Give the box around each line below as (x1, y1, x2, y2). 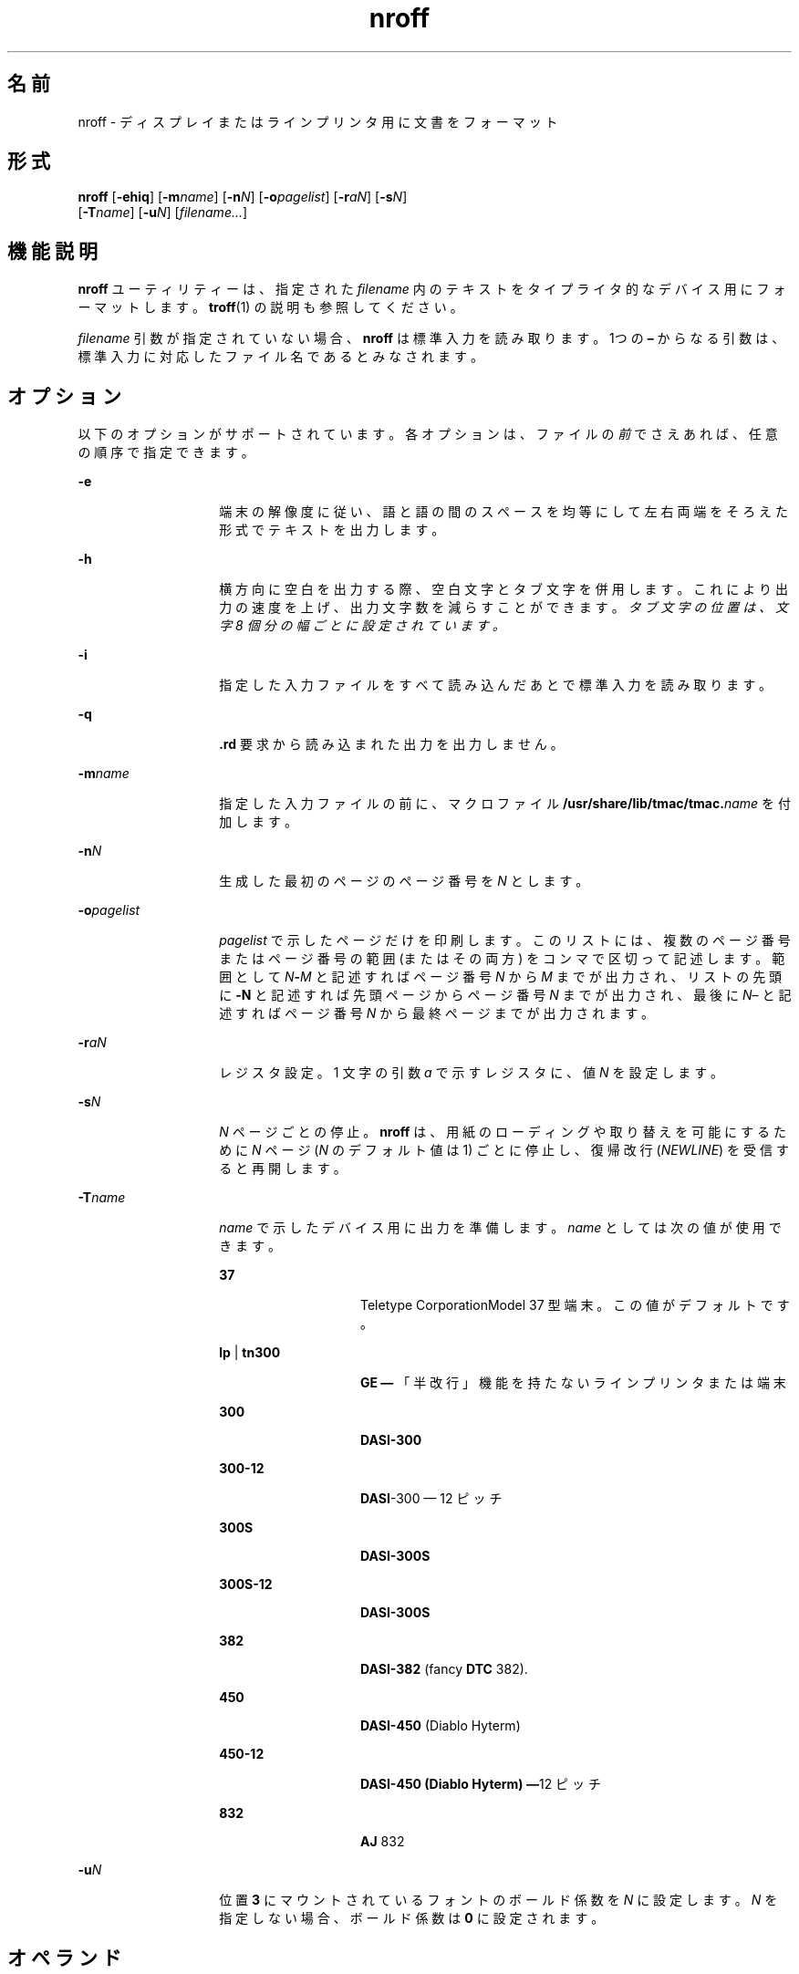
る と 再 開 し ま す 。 (219, 1160, 347, 1177)
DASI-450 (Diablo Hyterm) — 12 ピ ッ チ (360, 1776, 601, 1792)
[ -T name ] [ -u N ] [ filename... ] (78, 204, 248, 221)
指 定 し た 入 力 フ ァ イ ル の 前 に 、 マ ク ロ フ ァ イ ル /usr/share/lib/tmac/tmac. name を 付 (219, 795, 791, 812)
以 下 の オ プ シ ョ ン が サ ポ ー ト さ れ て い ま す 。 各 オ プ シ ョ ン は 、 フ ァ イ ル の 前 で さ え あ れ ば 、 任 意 (78, 426, 778, 442)
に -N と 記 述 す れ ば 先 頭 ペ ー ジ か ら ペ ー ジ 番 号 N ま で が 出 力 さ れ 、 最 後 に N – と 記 (219, 987, 792, 1003)
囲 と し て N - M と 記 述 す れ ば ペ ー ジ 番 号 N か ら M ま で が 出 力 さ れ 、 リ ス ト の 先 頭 (219, 969, 783, 985)
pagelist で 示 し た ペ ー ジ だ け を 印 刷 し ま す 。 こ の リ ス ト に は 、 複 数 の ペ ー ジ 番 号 (219, 932, 791, 949)
